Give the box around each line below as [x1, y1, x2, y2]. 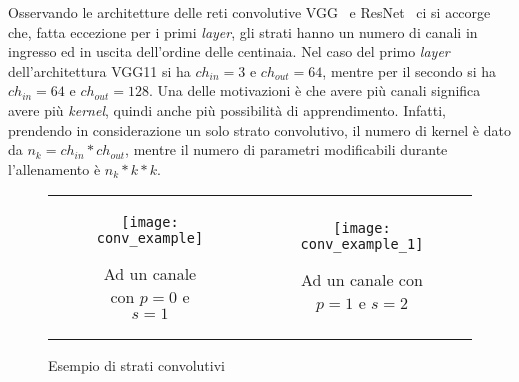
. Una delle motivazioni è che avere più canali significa [148, 80, 481, 101]
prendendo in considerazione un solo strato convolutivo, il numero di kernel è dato [8, 119, 511, 140]
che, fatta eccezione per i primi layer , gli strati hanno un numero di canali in [8, 21, 478, 42]
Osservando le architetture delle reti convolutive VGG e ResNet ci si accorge [8, 2, 491, 22]
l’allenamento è [8, 158, 101, 179]
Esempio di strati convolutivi [48, 355, 225, 376]
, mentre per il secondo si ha [322, 60, 496, 81]
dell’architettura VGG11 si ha [8, 60, 191, 81]
